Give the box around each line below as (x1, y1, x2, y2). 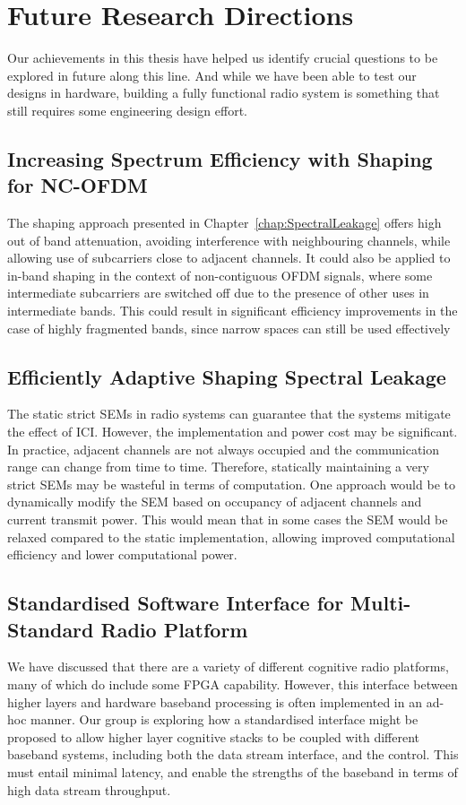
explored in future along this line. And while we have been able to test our (7, 65, 417, 84)
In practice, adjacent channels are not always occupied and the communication (7, 439, 440, 458)
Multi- (350, 589, 411, 617)
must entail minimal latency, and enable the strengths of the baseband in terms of (7, 762, 458, 781)
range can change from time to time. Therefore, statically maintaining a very (7, 457, 429, 476)
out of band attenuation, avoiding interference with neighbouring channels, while (7, 230, 451, 249)
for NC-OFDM (7, 171, 148, 199)
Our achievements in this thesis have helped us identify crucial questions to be (7, 48, 438, 67)
